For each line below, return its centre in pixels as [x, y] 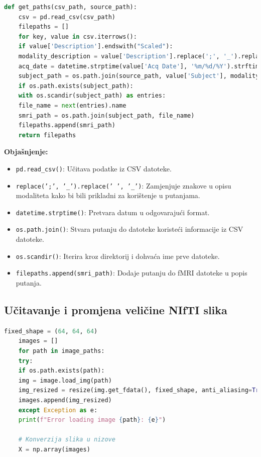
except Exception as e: [58, 410]
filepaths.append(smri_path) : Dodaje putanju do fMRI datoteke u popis [132, 273]
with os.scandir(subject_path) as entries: [92, 96]
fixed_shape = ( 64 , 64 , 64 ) [51, 331]
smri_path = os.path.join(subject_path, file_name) [106, 115]
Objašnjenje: [26, 152]
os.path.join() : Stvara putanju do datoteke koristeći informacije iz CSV [129, 229]
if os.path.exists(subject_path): [76, 86]
